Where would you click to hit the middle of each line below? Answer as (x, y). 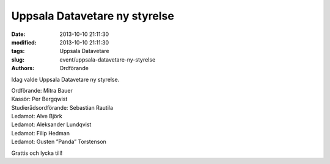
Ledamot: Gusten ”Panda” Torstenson (59, 142)
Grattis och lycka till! (37, 153)
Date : (18, 34)
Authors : (23, 68)
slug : (18, 59)
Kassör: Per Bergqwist (39, 99)
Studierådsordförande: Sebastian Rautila (62, 107)
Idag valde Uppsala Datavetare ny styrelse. (65, 79)
